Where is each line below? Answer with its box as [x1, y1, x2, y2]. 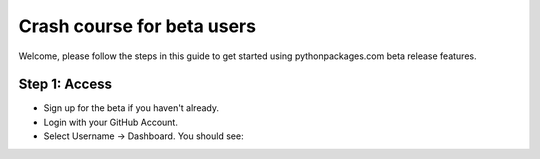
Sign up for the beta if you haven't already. [43, 102, 220, 114]
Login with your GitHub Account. [43, 116, 179, 128]
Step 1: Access [18, 76, 112, 93]
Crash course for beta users [18, 15, 257, 37]
